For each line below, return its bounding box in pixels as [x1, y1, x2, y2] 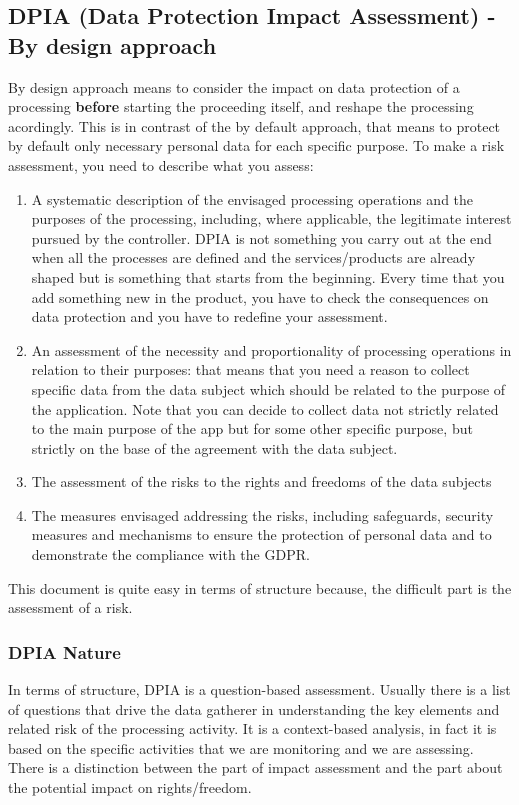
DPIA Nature [8, 639, 121, 664]
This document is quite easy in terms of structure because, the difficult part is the [8, 577, 512, 598]
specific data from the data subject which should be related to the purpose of [31, 378, 506, 399]
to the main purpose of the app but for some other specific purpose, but [31, 418, 473, 439]
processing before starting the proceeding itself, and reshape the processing [8, 96, 474, 117]
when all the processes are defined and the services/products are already [31, 247, 476, 268]
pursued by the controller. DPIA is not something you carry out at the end [31, 227, 492, 248]
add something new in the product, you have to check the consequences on [31, 286, 489, 307]
